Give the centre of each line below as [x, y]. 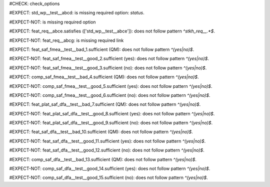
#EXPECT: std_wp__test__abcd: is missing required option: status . [77, 13]
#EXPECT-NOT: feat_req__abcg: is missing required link [66, 40]
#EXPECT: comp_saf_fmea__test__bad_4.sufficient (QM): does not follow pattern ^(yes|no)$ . [104, 77]
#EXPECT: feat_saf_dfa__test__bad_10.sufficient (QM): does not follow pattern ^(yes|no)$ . [101, 132]
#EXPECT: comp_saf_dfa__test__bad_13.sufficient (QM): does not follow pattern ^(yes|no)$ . [103, 159]
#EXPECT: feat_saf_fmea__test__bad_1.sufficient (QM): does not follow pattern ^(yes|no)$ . [102, 49]
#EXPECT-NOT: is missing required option [52, 22]
